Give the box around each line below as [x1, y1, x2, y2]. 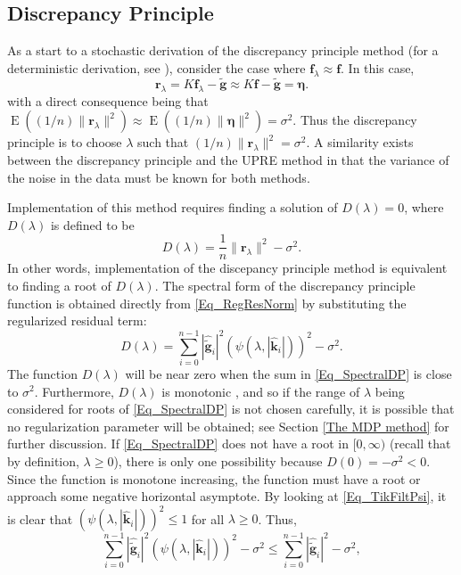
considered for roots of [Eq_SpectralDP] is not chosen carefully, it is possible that [7, 399, 455, 418]
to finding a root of [7, 276, 111, 295]
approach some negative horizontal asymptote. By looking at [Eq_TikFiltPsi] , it [7, 487, 447, 505]
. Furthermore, [34, 382, 114, 400]
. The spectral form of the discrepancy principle [154, 276, 416, 295]
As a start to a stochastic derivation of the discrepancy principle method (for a [7, 41, 439, 60]
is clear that [7, 509, 73, 528]
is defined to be [50, 215, 135, 234]
